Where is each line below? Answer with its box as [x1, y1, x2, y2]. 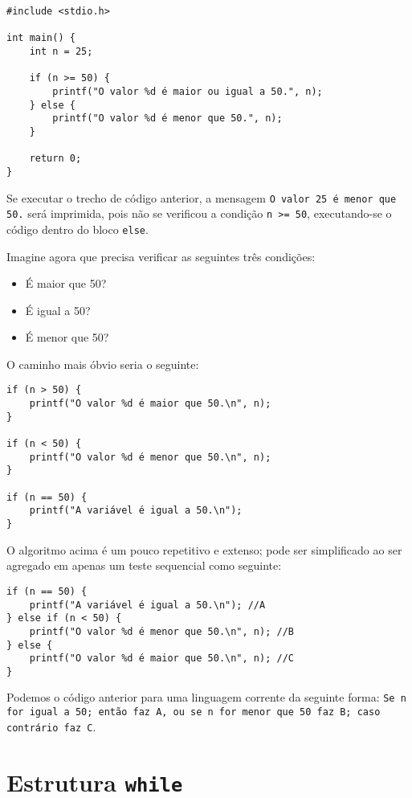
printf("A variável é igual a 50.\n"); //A [29, 599, 266, 611]
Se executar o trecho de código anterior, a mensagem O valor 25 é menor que [6, 189, 397, 206]
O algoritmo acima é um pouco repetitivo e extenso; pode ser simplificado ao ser [6, 541, 402, 558]
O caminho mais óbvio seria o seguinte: [6, 355, 199, 372]
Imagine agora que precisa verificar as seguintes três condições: [6, 248, 316, 264]
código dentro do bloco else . [6, 220, 149, 237]
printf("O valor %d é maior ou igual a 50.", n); [52, 85, 323, 97]
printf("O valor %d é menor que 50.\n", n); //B [29, 625, 294, 637]
